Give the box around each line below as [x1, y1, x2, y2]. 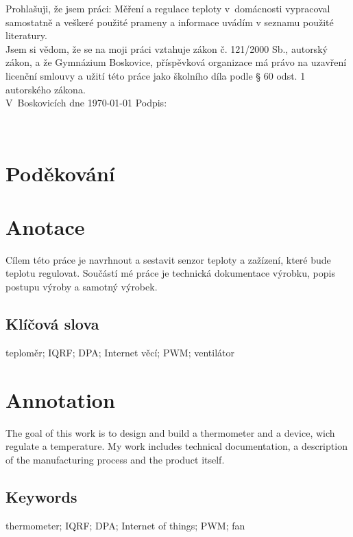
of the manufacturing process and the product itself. [5, 452, 225, 466]
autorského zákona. [5, 82, 86, 96]
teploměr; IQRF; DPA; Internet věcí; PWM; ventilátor [5, 345, 234, 359]
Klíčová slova [5, 313, 99, 334]
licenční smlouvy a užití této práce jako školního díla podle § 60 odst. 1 [5, 68, 306, 82]
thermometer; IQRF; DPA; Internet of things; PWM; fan [5, 518, 245, 532]
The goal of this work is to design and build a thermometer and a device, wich [5, 425, 335, 439]
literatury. [5, 28, 47, 43]
